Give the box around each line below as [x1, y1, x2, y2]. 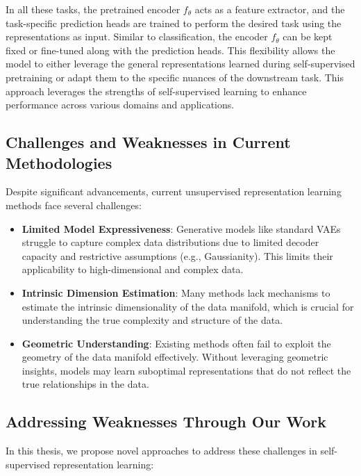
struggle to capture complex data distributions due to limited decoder [22, 235, 319, 249]
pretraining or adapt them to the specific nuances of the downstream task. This [6, 69, 344, 84]
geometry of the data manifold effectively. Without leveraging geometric [22, 350, 328, 364]
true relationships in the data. [22, 377, 149, 391]
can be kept [283, 29, 333, 44]
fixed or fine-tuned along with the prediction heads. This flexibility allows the [6, 42, 335, 57]
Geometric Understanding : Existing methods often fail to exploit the [22, 336, 331, 350]
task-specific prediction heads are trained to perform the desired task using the [6, 15, 342, 30]
